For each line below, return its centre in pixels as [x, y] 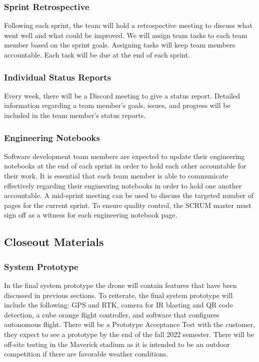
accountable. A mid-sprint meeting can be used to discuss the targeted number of [129, 195]
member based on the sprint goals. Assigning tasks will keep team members [120, 45]
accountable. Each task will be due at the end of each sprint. [97, 54]
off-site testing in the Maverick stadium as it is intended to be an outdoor [117, 344]
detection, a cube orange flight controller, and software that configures [112, 314]
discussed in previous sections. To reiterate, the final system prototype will [118, 295]
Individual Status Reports [57, 77]
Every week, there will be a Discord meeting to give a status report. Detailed [122, 95]
